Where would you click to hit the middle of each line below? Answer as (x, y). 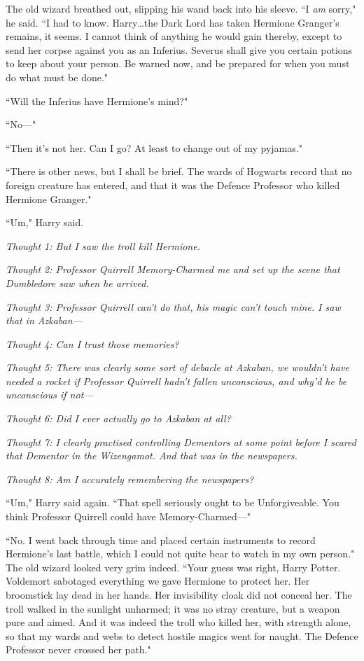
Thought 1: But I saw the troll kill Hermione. (103, 245)
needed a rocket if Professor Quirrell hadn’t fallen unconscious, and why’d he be (176, 381)
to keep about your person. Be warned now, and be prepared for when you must (178, 63)
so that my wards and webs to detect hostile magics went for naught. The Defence (182, 635)
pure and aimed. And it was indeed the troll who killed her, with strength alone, (178, 622)
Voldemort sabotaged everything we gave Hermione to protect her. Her (158, 581)
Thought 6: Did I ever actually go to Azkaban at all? (118, 418)
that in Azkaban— (44, 320)
